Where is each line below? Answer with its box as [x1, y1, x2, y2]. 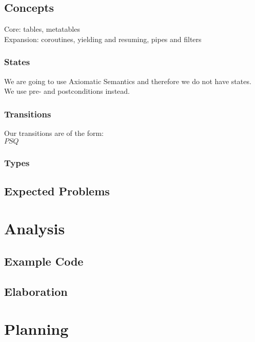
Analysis [4, 218, 65, 239]
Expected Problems [4, 183, 110, 198]
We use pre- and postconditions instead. [4, 86, 130, 96]
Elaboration [4, 283, 68, 299]
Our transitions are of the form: [4, 128, 104, 138]
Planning [4, 318, 69, 339]
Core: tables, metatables [4, 24, 80, 34]
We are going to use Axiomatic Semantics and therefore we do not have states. [4, 75, 251, 86]
